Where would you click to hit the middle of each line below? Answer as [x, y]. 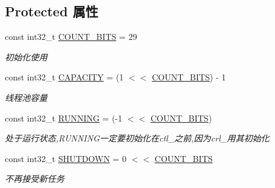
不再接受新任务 [35, 179]
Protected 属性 [52, 11]
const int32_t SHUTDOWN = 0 [66, 158]
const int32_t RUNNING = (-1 [64, 118]
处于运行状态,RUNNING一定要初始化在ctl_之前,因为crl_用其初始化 [137, 138]
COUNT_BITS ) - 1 [189, 77]
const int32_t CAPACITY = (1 [64, 77]
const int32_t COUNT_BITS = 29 [71, 37]
